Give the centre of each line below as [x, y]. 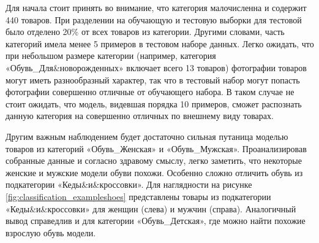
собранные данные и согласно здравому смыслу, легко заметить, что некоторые [154, 160]
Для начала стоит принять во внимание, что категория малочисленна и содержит [156, 7]
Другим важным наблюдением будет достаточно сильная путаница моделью [147, 136]
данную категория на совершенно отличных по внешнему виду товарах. [140, 116]
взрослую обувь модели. [51, 232]
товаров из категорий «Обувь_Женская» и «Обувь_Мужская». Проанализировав [156, 148]
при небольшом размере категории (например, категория [111, 56]
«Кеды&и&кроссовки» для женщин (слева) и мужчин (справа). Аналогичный [151, 208]
